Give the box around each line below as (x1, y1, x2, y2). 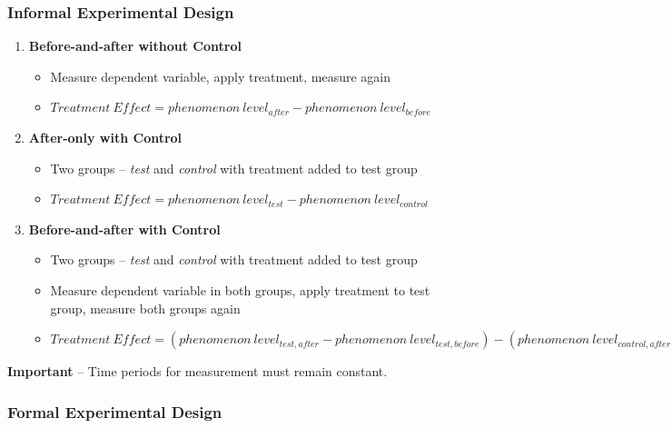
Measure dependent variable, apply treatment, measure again (50, 66, 391, 85)
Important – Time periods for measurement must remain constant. (7, 362, 388, 381)
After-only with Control (28, 128, 183, 146)
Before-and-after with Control (28, 219, 221, 238)
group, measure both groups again (50, 298, 241, 317)
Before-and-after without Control (28, 36, 242, 55)
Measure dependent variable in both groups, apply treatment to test (50, 280, 430, 299)
